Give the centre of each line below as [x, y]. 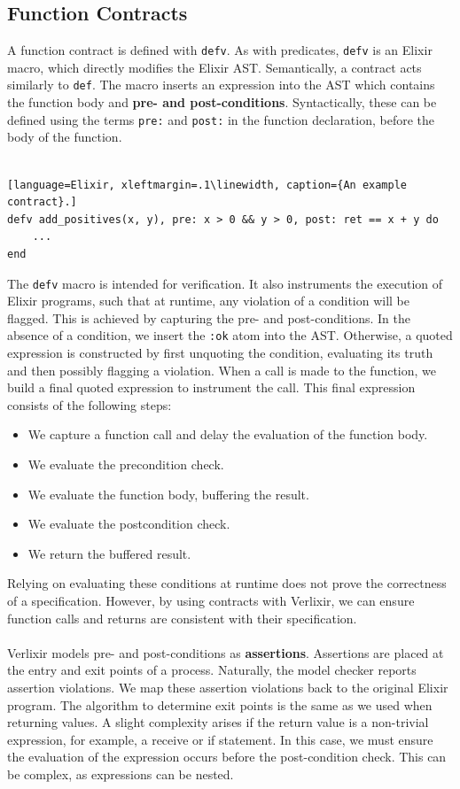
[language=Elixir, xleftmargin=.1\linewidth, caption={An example [207, 185]
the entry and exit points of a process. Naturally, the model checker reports [212, 670]
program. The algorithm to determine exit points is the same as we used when [220, 704]
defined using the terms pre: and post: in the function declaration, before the [221, 119]
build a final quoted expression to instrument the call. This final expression [211, 387]
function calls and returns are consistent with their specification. [182, 618]
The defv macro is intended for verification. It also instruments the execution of [225, 283]
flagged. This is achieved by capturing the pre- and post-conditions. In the [209, 317]
